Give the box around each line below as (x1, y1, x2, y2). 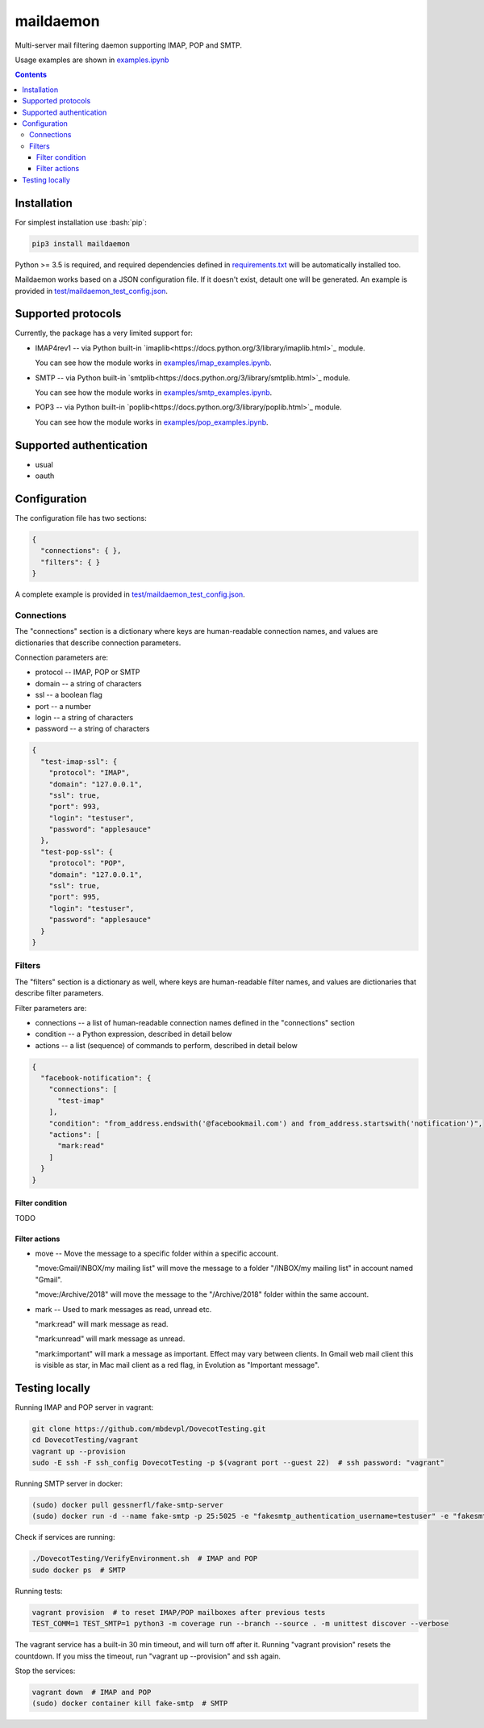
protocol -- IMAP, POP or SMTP (35, 667, 140, 677)
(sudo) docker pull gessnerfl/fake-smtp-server (31, 1500, 223, 1510)
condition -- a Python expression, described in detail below (35, 1030, 232, 1039)
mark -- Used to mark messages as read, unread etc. (35, 1304, 212, 1314)
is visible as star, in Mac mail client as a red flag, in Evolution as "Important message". (35, 1361, 320, 1370)
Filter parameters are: (15, 1003, 87, 1013)
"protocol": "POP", (48, 858, 127, 868)
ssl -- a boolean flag (35, 690, 102, 700)
